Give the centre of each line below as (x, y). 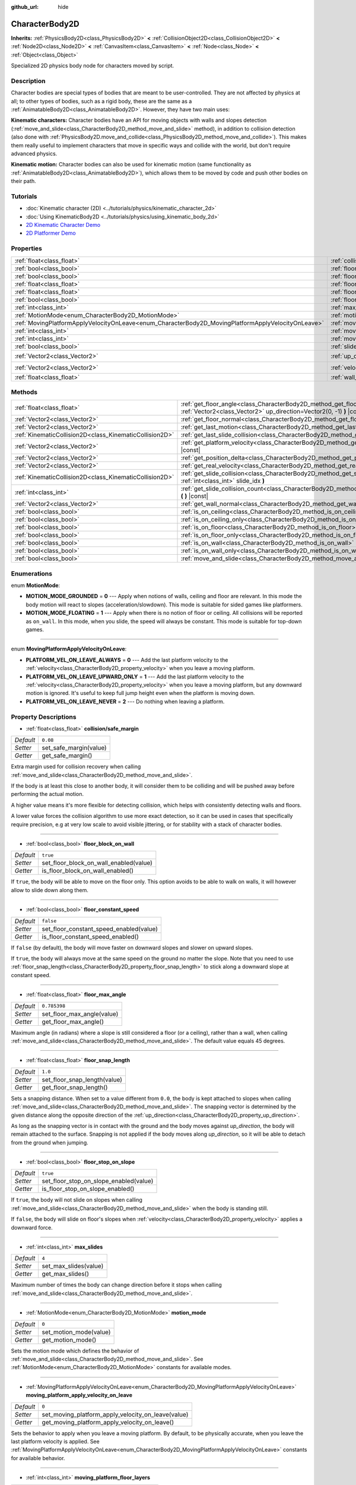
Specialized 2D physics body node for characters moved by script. (93, 66)
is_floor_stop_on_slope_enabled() (88, 1189)
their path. (24, 181)
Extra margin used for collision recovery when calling (76, 767)
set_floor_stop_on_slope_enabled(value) (98, 1181)
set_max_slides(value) (73, 1266)
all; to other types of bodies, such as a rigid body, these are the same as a (101, 101)
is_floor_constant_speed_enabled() (90, 937)
